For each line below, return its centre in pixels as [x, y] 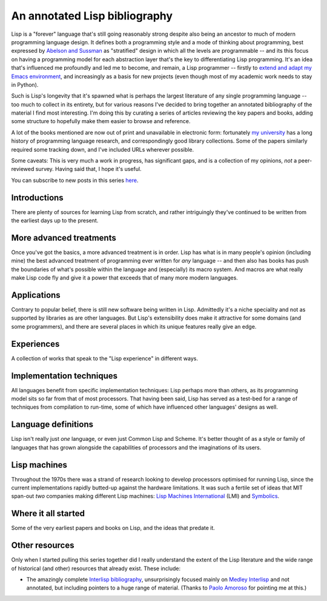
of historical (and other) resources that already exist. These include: [96, 568]
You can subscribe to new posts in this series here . [75, 180]
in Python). [25, 84]
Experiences [35, 344]
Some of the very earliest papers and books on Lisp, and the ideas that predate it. [113, 528]
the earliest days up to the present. [55, 221]
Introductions [37, 197]
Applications [36, 295]
